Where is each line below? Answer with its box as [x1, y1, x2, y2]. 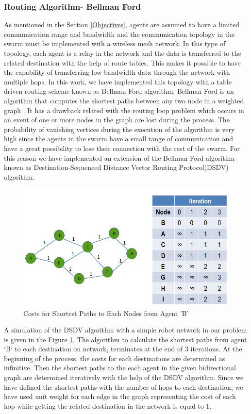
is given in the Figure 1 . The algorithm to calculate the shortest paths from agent [4, 334, 247, 344]
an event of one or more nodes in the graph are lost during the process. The [4, 115, 230, 125]
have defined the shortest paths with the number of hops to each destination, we [4, 381, 243, 392]
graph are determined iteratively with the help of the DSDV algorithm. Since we [4, 372, 244, 382]
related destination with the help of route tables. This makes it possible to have [4, 57, 241, 67]
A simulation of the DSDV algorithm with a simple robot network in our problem [4, 324, 247, 334]
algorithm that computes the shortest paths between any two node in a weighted [4, 95, 244, 105]
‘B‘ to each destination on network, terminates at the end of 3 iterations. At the [4, 344, 242, 354]
